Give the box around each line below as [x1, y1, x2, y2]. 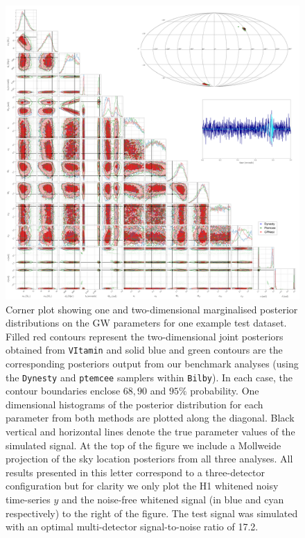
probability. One [190, 383, 259, 398]
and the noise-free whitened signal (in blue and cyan [61, 492, 284, 507]
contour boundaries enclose [6, 383, 121, 398]
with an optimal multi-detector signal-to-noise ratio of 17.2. [6, 519, 259, 534]
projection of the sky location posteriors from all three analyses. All [6, 451, 293, 466]
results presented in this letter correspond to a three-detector [6, 465, 265, 479]
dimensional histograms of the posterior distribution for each [6, 397, 263, 411]
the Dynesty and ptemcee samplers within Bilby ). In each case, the [6, 370, 293, 384]
